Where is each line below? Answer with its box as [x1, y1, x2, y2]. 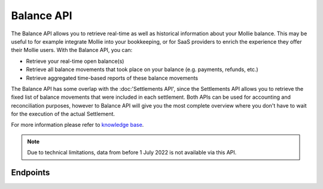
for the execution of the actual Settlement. [11, 111, 115, 118]
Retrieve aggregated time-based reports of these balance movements [26, 74, 199, 81]
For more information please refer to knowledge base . [11, 121, 144, 129]
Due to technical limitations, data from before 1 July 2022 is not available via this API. [27, 149, 237, 156]
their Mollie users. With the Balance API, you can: [11, 47, 133, 54]
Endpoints [11, 167, 50, 178]
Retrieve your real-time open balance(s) [26, 57, 124, 65]
